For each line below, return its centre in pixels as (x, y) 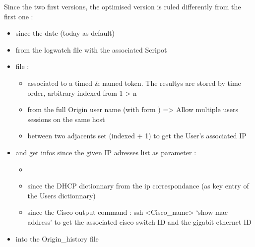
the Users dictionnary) (62, 195)
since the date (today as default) (65, 33)
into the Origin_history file (57, 238)
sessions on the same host (66, 119)
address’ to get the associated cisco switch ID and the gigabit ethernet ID (139, 221)
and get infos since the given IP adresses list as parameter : (106, 152)
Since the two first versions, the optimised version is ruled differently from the (123, 6)
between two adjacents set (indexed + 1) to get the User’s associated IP (137, 136)
